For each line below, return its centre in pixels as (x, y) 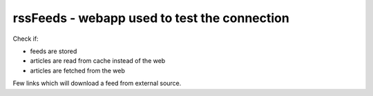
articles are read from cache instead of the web (98, 61)
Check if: (26, 39)
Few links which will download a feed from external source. (97, 84)
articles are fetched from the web (78, 70)
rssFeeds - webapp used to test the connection (151, 18)
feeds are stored (54, 51)
